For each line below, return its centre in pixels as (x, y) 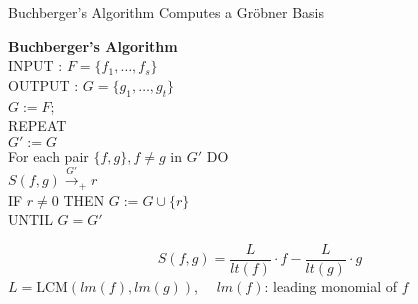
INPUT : (35, 65)
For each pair (48, 155)
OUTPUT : (43, 84)
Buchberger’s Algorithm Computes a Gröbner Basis (166, 12)
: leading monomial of (331, 285)
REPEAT (37, 125)
